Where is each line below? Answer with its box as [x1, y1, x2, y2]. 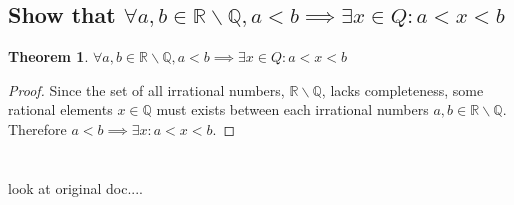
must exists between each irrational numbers [156, 99, 429, 120]
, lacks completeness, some [321, 79, 484, 100]
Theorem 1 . [8, 46, 89, 67]
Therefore [8, 118, 67, 139]
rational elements [8, 99, 113, 120]
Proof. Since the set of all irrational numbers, [8, 79, 285, 100]
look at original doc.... [8, 177, 144, 198]
